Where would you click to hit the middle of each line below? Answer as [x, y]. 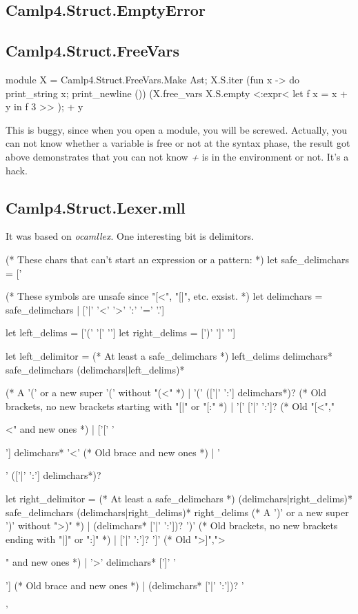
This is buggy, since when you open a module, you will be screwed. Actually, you [177, 129]
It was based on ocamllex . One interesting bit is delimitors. [130, 236]
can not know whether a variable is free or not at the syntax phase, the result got [178, 143]
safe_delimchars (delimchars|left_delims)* [95, 369]
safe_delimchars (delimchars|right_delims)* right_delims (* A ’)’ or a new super [177, 512]
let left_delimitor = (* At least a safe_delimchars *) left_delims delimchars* [169, 355]
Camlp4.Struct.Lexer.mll [96, 207]
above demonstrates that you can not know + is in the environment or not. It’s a [177, 156]
